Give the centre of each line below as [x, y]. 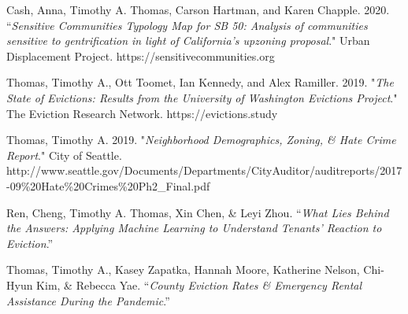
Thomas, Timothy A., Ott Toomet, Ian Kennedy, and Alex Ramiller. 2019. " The [200, 82]
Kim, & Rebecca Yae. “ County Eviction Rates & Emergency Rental [199, 284]
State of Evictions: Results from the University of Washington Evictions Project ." [202, 97]
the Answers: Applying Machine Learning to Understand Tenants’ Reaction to [194, 228]
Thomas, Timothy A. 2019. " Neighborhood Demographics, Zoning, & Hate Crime [201, 140]
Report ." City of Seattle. [64, 155]
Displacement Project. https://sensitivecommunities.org [141, 55]
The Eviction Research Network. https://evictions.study [142, 113]
